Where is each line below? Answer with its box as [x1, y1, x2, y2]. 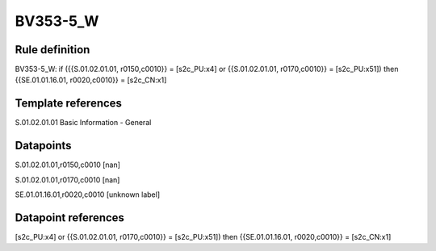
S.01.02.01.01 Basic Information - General [15, 118, 152, 128]
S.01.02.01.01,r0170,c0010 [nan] [15, 174, 120, 185]
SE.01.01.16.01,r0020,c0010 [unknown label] [15, 190, 161, 199]
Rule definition [15, 43, 90, 56]
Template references [15, 97, 123, 111]
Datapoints [15, 139, 72, 153]
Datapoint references [15, 211, 125, 224]
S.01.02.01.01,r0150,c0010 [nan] [15, 160, 121, 169]
